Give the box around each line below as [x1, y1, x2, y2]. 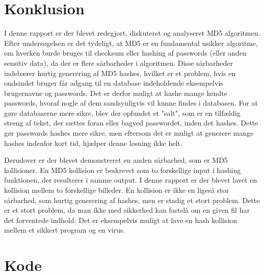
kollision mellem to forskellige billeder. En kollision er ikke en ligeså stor [4, 185, 229, 195]
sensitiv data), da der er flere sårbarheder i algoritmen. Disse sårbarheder [4, 57, 233, 68]
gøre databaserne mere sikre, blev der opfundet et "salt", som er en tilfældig [4, 107, 241, 118]
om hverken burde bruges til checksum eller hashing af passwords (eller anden [4, 47, 247, 58]
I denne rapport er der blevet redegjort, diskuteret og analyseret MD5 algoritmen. [4, 28, 260, 38]
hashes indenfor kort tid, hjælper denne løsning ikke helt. [4, 137, 182, 148]
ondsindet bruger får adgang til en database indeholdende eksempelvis [4, 78, 223, 88]
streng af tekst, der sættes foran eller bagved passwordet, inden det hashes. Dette [4, 117, 258, 128]
